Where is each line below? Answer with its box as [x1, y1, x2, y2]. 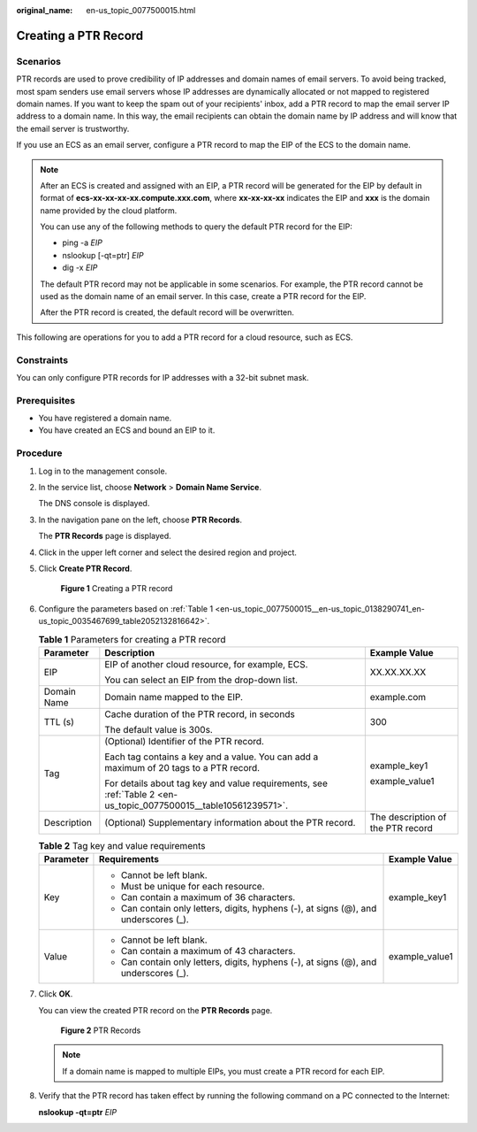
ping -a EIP [62, 237, 103, 248]
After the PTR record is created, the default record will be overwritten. [40, 307, 295, 318]
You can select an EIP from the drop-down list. [104, 674, 299, 686]
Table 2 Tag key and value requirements [38, 840, 206, 852]
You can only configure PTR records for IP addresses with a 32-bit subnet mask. [16, 372, 309, 382]
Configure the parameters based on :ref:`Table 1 [38, 603, 214, 614]
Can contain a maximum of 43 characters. [120, 945, 296, 958]
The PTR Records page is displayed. [38, 531, 171, 542]
